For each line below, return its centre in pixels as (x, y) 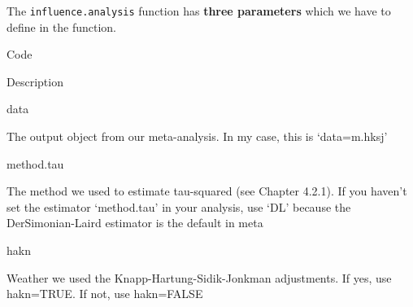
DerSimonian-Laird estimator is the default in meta (135, 223)
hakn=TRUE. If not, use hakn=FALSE (105, 294)
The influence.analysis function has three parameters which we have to (199, 11)
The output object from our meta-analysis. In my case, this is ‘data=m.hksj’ (197, 136)
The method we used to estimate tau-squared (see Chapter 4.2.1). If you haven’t (207, 191)
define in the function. (61, 26)
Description (35, 81)
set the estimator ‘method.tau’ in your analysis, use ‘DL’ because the (179, 206)
